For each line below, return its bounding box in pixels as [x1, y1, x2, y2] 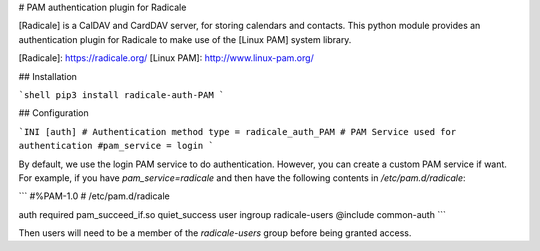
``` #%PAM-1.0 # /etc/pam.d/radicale [18, 190, 170, 202]
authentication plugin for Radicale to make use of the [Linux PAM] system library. [18, 33, 352, 45]
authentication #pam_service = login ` [18, 140, 214, 152]
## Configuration [18, 107, 89, 119]
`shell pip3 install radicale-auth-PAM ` [18, 89, 225, 100]
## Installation [18, 70, 77, 82]
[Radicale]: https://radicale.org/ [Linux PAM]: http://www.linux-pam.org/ [18, 52, 314, 64]
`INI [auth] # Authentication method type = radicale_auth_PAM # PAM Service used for [18, 126, 457, 137]
